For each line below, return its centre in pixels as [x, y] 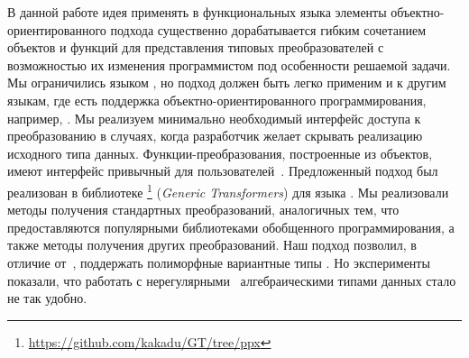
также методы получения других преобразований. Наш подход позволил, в [212, 245]
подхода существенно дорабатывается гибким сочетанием [268, 29]
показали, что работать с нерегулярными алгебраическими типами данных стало [232, 280]
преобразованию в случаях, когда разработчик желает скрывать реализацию [215, 136]
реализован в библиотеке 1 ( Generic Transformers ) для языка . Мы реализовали [228, 190]
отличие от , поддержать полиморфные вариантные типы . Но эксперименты [219, 262]
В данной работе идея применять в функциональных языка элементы [197, 12]
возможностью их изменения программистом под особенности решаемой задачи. [229, 64]
